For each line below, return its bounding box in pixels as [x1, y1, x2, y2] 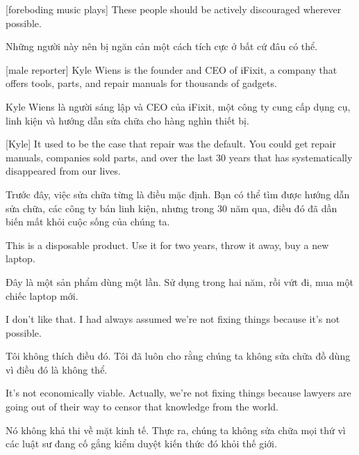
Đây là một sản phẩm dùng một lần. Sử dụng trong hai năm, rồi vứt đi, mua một [6, 274, 353, 289]
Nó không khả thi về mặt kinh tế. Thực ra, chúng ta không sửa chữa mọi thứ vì [6, 422, 346, 437]
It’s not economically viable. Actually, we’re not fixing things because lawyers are [6, 385, 351, 400]
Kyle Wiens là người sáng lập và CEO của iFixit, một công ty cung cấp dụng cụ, [6, 99, 351, 113]
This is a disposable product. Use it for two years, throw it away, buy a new [6, 237, 329, 252]
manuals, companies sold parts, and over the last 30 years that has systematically [6, 150, 353, 164]
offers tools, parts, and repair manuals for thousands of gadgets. [6, 76, 277, 90]
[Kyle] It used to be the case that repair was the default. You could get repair [6, 136, 336, 151]
